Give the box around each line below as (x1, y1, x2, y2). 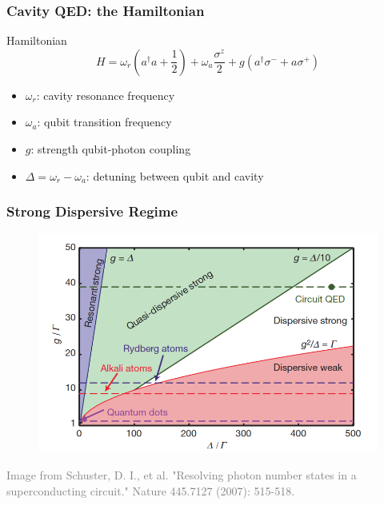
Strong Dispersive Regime (6, 201, 178, 221)
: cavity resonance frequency (36, 86, 175, 103)
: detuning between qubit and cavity (86, 167, 264, 184)
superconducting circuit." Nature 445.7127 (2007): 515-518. (6, 482, 295, 499)
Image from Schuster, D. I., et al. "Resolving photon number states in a (6, 467, 357, 483)
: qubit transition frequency (37, 113, 172, 130)
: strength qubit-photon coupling (30, 141, 191, 157)
